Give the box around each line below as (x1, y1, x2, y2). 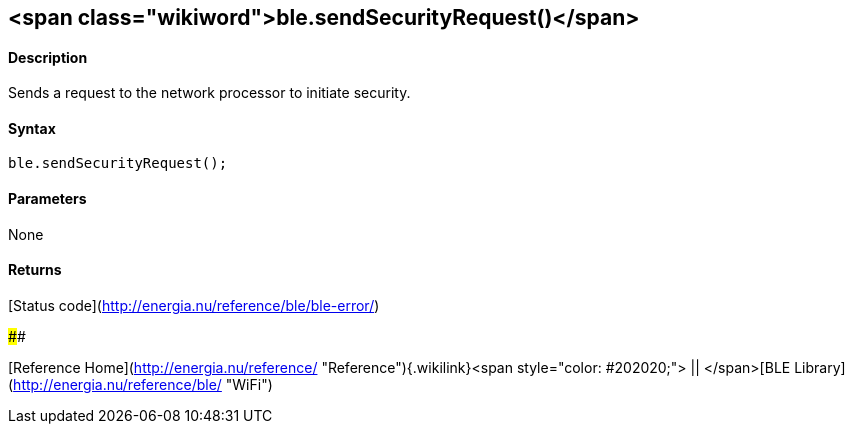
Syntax (8, 119, 56, 137)
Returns (8, 261, 62, 279)
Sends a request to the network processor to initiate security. (8, 84, 411, 102)
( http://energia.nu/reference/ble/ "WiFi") (8, 375, 273, 393)
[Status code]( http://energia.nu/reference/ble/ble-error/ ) (8, 296, 380, 314)
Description (8, 48, 88, 66)
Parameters (8, 190, 87, 208)
